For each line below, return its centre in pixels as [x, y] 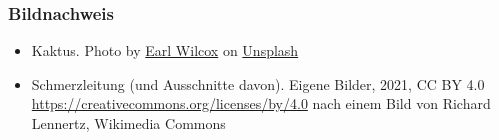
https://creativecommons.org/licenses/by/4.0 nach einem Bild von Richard [261, 103]
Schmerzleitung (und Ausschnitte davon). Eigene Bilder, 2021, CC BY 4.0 [258, 83]
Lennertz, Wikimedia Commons [128, 123]
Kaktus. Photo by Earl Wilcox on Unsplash [165, 50]
